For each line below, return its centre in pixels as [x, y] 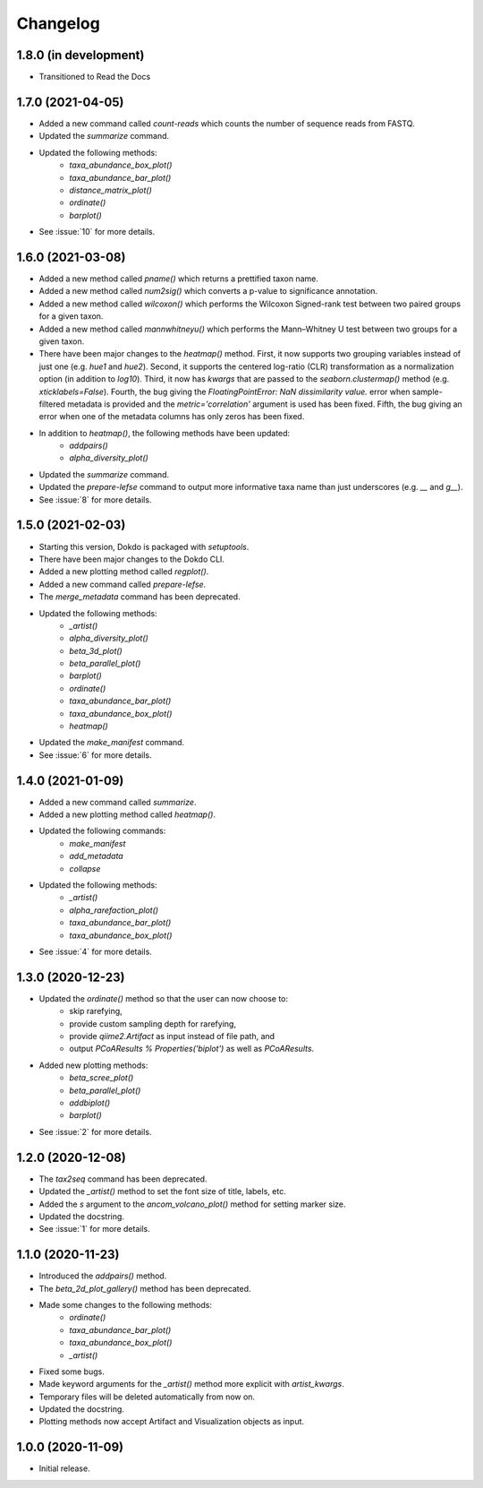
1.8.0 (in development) [80, 55]
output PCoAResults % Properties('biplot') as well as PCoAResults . [192, 1049]
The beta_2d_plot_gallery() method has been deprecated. [145, 1288]
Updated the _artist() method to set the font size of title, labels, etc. [162, 1191]
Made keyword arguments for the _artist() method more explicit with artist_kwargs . [191, 1384]
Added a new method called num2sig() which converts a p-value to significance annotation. [208, 291]
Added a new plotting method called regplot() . [124, 572]
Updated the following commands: [102, 831]
